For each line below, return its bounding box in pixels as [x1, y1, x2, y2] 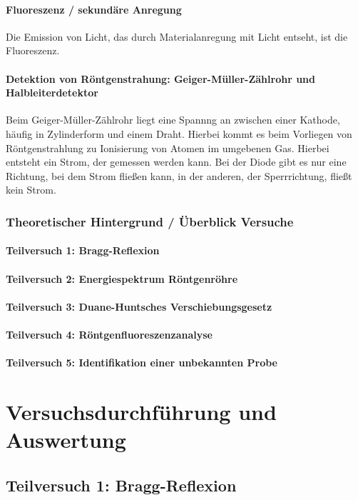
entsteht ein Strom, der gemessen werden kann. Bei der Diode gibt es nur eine [6, 154, 347, 169]
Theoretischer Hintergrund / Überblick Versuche [6, 212, 294, 230]
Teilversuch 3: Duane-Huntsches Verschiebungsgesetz [6, 299, 272, 314]
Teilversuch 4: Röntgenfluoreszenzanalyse [6, 326, 213, 341]
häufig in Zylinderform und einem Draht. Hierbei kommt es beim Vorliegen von [6, 126, 352, 141]
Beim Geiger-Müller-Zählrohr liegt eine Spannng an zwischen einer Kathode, [6, 112, 340, 127]
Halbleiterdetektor [6, 85, 98, 100]
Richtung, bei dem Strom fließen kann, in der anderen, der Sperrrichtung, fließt [6, 168, 352, 183]
